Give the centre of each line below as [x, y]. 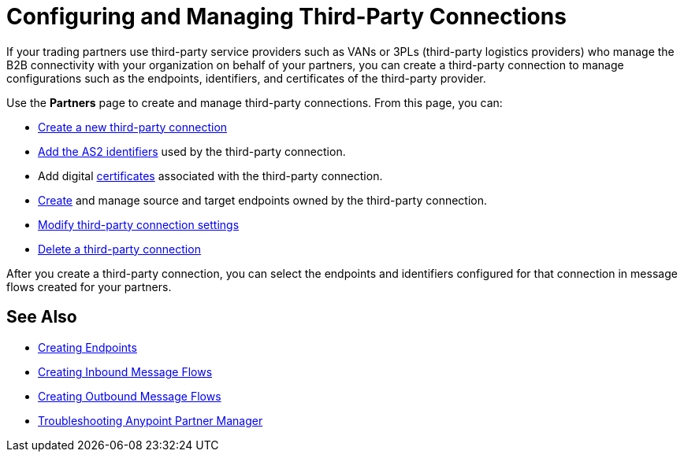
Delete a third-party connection [119, 249]
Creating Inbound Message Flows [125, 371]
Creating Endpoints [87, 347]
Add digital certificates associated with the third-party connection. [210, 175]
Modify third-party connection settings [139, 224]
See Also [42, 317]
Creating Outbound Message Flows [130, 396]
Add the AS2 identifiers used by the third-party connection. [192, 151]
